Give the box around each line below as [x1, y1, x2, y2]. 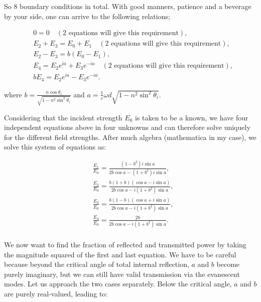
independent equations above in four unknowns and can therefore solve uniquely [4, 122, 250, 132]
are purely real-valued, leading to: [4, 288, 108, 299]
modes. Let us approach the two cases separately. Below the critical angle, [4, 278, 232, 289]
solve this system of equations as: [4, 141, 106, 152]
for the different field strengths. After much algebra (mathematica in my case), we [4, 131, 256, 142]
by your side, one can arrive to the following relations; [4, 11, 170, 21]
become [216, 259, 240, 269]
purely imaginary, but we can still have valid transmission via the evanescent [4, 268, 240, 279]
